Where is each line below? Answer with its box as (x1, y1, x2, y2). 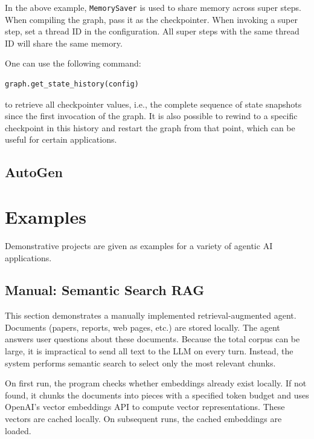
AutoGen (5, 163, 63, 181)
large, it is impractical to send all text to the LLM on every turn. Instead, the (5, 345, 293, 357)
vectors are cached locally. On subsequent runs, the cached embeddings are (5, 412, 282, 425)
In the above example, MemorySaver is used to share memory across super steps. (5, 1, 301, 13)
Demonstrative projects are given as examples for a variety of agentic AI (5, 239, 273, 252)
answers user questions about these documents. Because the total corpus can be (5, 333, 300, 345)
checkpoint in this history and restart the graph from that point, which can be (5, 121, 295, 134)
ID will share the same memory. (5, 36, 123, 49)
